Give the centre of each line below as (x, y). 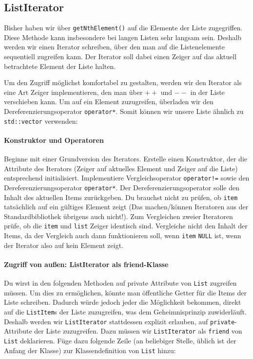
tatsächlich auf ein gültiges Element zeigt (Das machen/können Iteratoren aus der (126, 207)
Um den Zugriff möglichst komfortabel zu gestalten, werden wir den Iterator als (123, 82)
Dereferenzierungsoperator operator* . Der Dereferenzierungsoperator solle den (122, 187)
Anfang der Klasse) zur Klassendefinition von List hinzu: (90, 350)
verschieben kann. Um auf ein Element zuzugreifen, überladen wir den (109, 101)
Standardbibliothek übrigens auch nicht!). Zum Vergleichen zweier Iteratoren (118, 216)
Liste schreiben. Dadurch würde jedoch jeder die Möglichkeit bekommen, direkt (123, 302)
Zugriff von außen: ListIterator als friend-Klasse (86, 264)
